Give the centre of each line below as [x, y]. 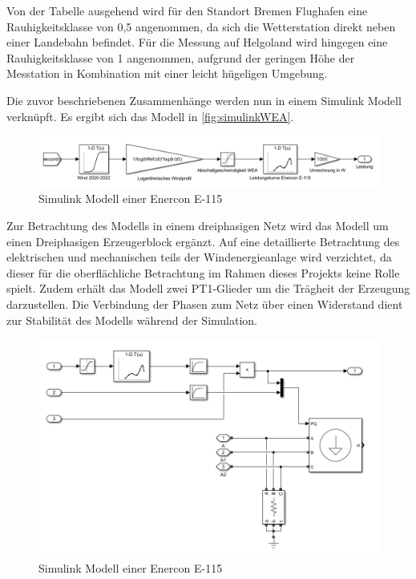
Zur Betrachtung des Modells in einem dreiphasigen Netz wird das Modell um [198, 225]
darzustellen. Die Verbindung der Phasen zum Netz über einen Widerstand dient [205, 304]
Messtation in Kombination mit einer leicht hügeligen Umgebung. [167, 73]
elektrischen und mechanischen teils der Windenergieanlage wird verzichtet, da [199, 257]
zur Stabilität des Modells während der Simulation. [132, 320]
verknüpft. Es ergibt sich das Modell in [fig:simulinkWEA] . [150, 116]
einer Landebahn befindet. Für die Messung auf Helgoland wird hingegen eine [197, 42]
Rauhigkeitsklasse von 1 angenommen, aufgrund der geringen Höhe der [181, 57]
